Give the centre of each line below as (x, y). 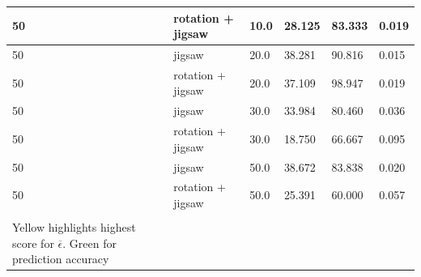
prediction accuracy (61, 259)
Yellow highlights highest (74, 227)
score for (33, 243)
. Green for (89, 243)
